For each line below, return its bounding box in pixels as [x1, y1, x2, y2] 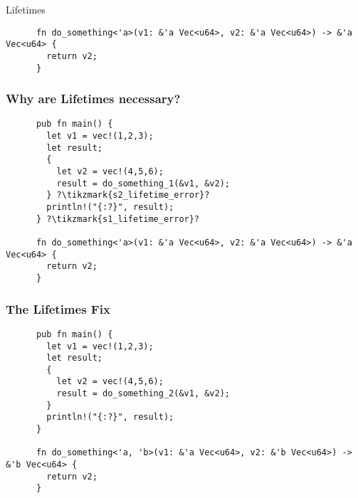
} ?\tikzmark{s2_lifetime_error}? [46, 190, 210, 201]
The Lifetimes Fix [6, 300, 110, 317]
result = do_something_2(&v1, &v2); [56, 388, 230, 399]
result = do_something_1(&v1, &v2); [56, 178, 230, 189]
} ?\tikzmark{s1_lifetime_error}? [36, 213, 200, 224]
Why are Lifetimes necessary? [6, 90, 181, 107]
